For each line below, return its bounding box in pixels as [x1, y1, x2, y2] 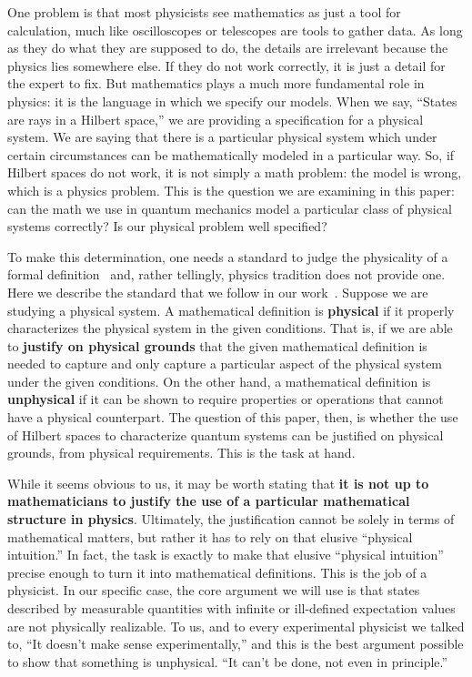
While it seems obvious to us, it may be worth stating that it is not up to [7, 473, 429, 492]
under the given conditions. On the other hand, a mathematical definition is [7, 371, 431, 390]
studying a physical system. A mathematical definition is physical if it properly [7, 300, 455, 319]
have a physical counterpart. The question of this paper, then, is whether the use [7, 408, 458, 427]
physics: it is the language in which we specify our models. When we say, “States [7, 91, 457, 110]
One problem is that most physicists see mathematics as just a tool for [7, 3, 401, 21]
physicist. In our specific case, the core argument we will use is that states [7, 581, 420, 600]
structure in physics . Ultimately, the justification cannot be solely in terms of [7, 510, 455, 529]
